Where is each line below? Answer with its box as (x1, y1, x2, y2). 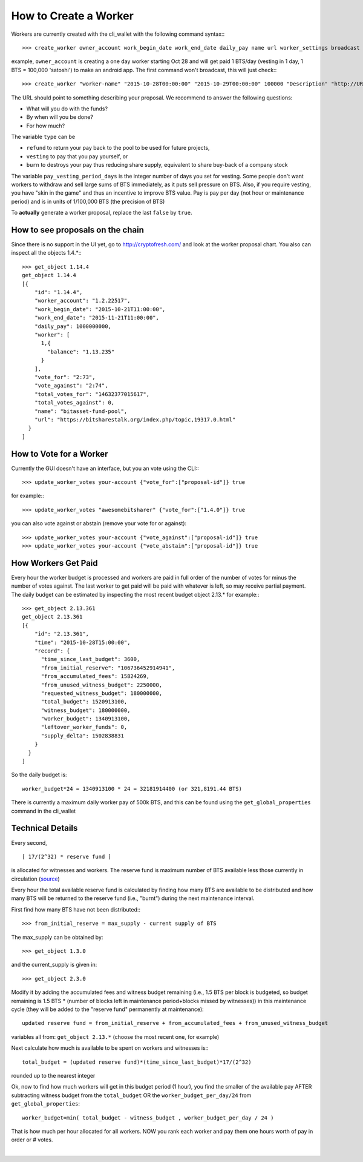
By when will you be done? (26, 113, 94, 121)
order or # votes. (11, 1136, 53, 1143)
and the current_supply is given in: (11, 961, 97, 969)
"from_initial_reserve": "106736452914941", (41, 664, 175, 671)
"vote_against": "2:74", (34, 382, 108, 389)
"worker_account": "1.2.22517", (34, 297, 131, 304)
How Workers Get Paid (11, 558, 98, 568)
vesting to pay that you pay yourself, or (26, 152, 128, 160)
